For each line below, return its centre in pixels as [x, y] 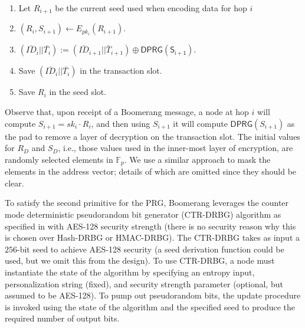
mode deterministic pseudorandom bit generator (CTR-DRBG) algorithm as [143, 214]
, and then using [121, 123]
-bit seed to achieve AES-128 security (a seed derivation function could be [151, 249]
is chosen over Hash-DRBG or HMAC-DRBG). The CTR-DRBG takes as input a [152, 237]
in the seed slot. [78, 92]
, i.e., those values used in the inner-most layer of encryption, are [176, 148]
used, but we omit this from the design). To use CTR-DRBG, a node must [140, 260]
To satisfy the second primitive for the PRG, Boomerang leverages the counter [147, 203]
